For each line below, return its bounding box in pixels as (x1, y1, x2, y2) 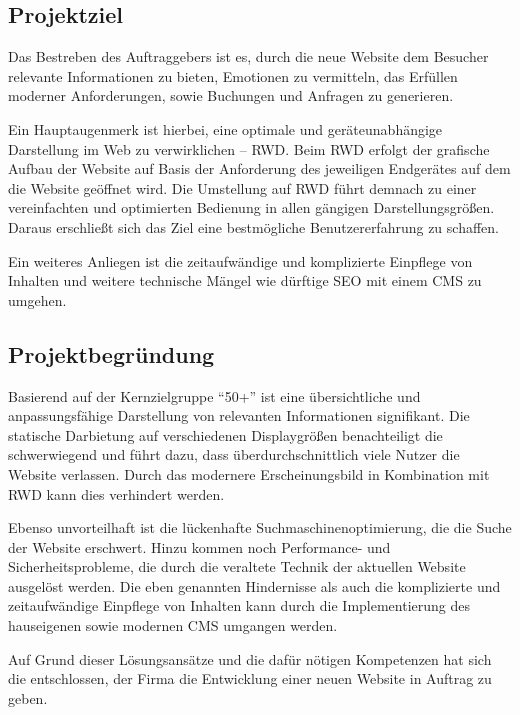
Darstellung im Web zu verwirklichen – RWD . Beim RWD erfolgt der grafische (8, 138, 490, 159)
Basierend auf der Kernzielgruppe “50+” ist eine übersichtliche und (8, 385, 421, 406)
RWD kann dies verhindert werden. (8, 483, 225, 504)
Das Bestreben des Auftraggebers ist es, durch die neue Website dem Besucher (8, 46, 489, 67)
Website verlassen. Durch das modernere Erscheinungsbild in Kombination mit (8, 463, 490, 484)
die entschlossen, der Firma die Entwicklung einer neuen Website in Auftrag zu (8, 668, 492, 689)
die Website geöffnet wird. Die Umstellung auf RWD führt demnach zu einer (8, 177, 477, 198)
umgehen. (8, 289, 67, 310)
